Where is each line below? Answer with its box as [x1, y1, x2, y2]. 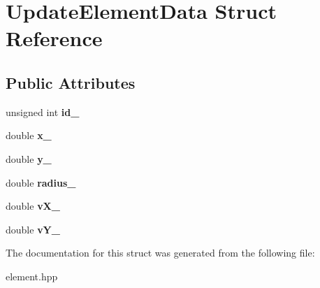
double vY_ [6, 222, 60, 236]
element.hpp [6, 268, 58, 283]
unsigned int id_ [6, 104, 80, 119]
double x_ [6, 128, 52, 143]
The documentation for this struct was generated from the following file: [6, 245, 315, 260]
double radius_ [6, 175, 76, 189]
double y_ [6, 151, 52, 166]
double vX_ [6, 199, 60, 213]
